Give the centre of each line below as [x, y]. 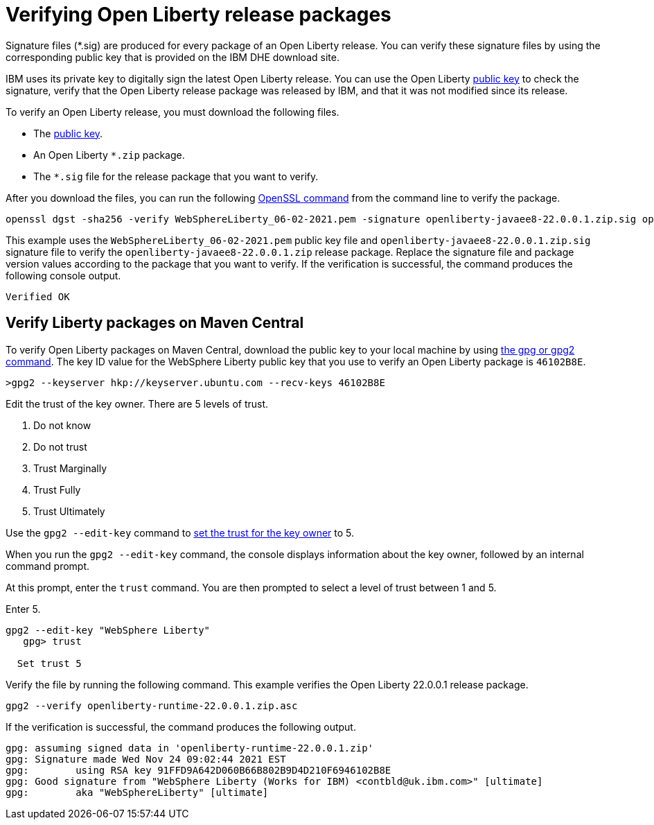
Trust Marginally [70, 468]
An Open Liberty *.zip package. [109, 155]
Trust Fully [57, 489]
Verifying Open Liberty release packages [198, 15]
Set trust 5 [49, 663]
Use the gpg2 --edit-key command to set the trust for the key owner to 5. [180, 532]
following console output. [63, 275]
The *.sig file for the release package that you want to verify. [176, 176]
